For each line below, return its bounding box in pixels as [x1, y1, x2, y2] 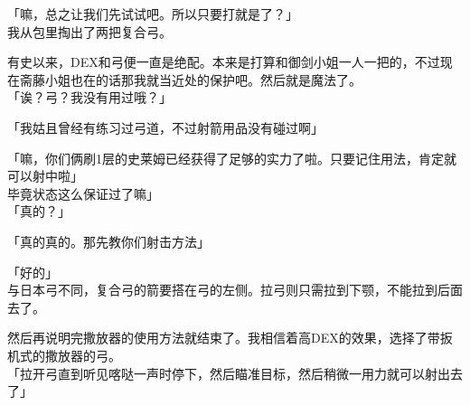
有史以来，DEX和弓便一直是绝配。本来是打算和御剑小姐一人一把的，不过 [7, 52, 440, 71]
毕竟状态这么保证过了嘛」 [7, 184, 159, 202]
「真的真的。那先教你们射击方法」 [7, 231, 210, 250]
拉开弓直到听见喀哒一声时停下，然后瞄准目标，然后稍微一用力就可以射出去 [19, 363, 463, 382]
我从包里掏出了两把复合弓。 [7, 22, 172, 41]
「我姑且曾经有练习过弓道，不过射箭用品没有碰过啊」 [7, 118, 324, 137]
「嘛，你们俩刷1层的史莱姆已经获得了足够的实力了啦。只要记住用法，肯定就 [7, 148, 456, 167]
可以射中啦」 [7, 166, 83, 185]
